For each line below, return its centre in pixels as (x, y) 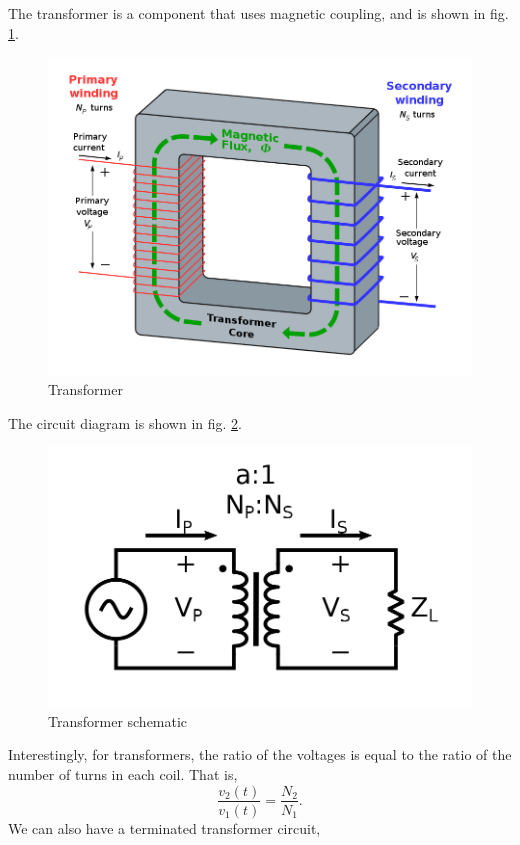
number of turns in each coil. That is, (123, 773)
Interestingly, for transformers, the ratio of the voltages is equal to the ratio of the (260, 754)
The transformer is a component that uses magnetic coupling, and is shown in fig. (258, 13)
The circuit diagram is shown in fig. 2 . (125, 422)
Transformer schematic (118, 720)
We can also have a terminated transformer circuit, (164, 827)
